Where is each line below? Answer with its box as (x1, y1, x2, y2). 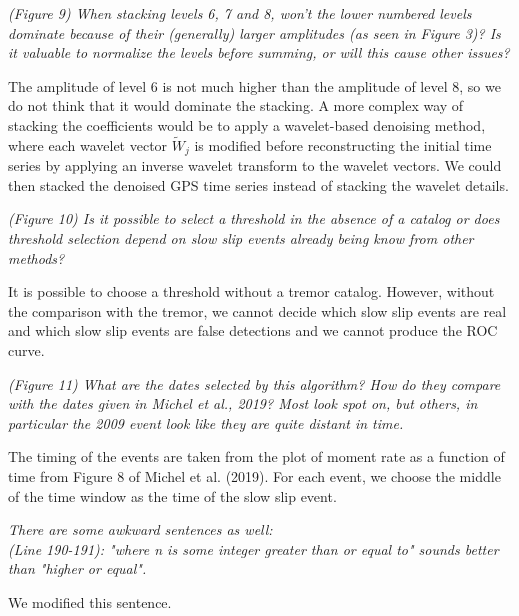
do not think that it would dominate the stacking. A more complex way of (8, 95, 464, 116)
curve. (8, 339, 45, 360)
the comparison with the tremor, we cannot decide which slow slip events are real (8, 300, 507, 321)
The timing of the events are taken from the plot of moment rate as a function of (8, 446, 505, 467)
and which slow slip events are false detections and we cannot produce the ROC (8, 320, 498, 341)
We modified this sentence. (8, 591, 172, 612)
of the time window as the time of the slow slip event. (8, 485, 337, 506)
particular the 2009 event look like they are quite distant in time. (8, 412, 404, 433)
